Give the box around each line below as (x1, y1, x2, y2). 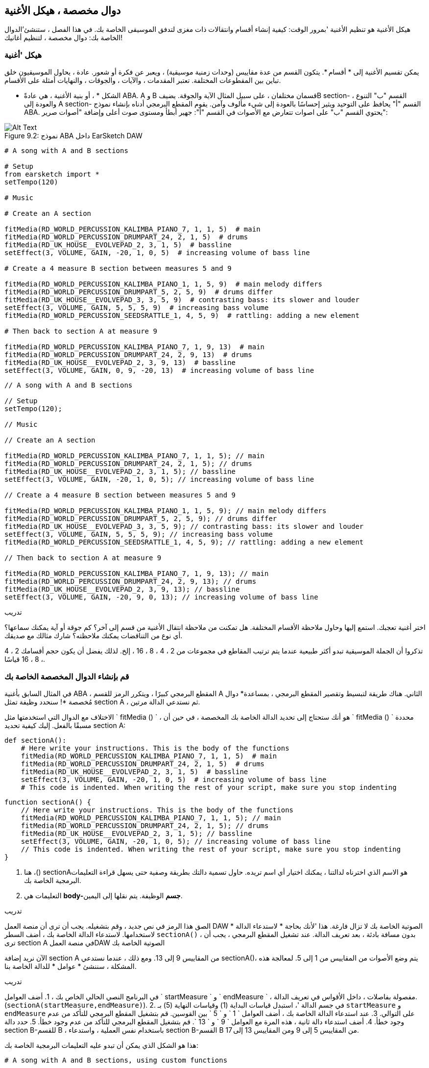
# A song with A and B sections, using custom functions (4, 1056, 228, 1064)
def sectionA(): (4, 736, 67, 744)
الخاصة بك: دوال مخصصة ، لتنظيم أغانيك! (4, 33, 123, 42)
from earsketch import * (4, 170, 99, 179)
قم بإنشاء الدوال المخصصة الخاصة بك (4, 671, 129, 681)
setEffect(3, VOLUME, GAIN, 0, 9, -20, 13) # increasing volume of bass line (4, 366, 314, 375)
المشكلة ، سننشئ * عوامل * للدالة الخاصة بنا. (4, 962, 137, 970)
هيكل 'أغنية (4, 50, 42, 60)
